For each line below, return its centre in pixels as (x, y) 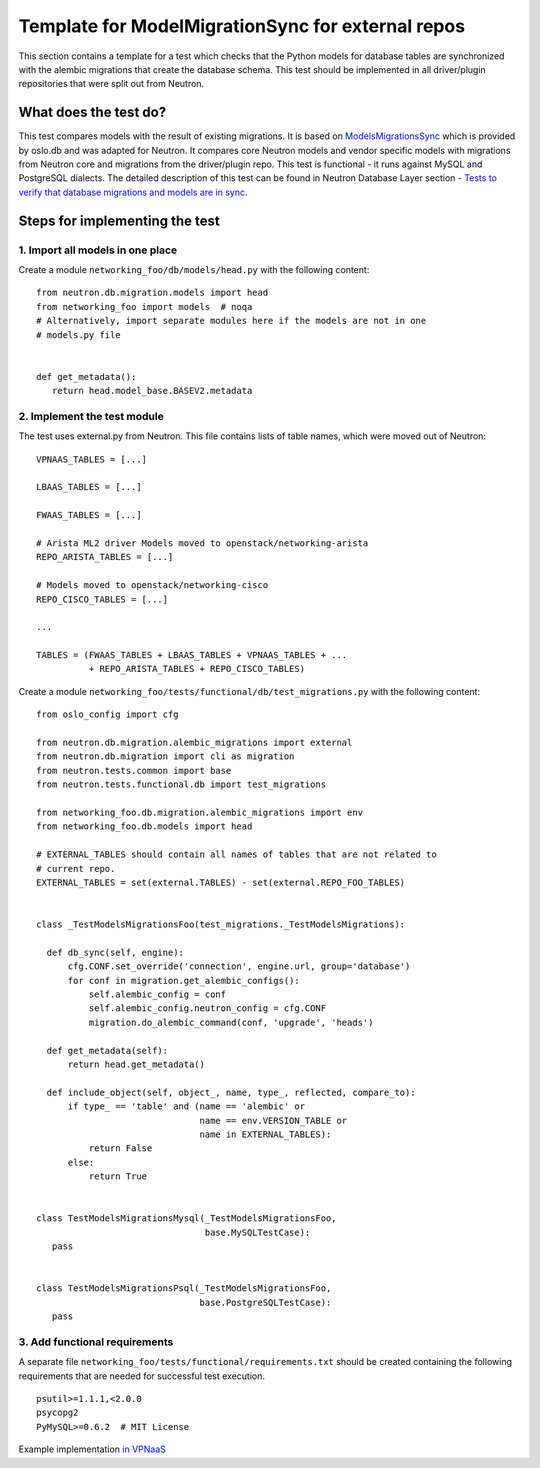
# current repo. (76, 868)
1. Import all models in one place (98, 250)
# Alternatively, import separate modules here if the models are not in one (231, 321)
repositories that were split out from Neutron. (111, 84)
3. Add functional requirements (96, 1342)
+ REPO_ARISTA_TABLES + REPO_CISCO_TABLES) (196, 669)
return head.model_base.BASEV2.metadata (152, 391)
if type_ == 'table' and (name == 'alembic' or (186, 1106)
